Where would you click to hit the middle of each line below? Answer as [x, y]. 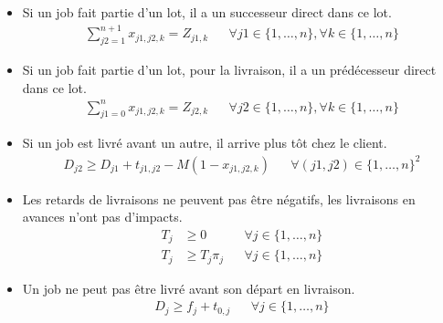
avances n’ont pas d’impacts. [102, 217]
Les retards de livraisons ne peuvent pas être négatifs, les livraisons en [219, 198]
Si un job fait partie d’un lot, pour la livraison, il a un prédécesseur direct [229, 69]
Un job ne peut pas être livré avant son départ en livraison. [189, 288]
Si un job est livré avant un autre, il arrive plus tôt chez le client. [205, 143]
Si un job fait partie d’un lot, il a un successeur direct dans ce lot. [207, 12]
